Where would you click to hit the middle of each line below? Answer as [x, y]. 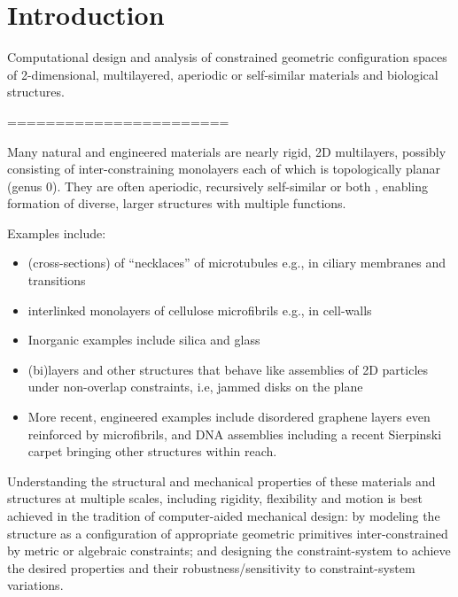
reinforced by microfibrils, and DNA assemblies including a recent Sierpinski [235, 434]
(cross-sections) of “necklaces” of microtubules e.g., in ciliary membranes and [237, 263]
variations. [35, 585]
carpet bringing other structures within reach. [152, 451]
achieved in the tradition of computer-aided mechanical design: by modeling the [224, 516]
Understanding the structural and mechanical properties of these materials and [221, 481]
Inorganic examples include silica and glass [144, 340]
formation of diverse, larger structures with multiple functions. [177, 203]
